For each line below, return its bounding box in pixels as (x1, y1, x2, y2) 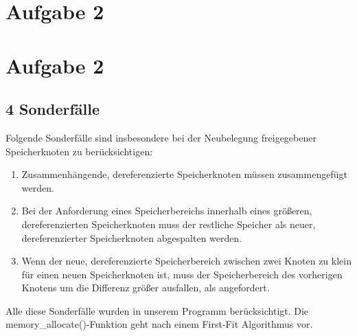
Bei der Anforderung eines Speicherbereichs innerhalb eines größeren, (21, 203, 312, 218)
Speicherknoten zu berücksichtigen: (5, 144, 153, 158)
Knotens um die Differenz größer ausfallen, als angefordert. (21, 280, 270, 295)
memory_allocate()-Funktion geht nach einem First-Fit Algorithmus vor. (5, 317, 313, 331)
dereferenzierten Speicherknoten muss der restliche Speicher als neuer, (21, 216, 316, 231)
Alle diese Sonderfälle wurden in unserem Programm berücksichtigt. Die (5, 303, 309, 317)
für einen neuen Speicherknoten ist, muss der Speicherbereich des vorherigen (21, 267, 343, 281)
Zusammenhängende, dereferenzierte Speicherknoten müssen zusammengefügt (21, 167, 347, 181)
